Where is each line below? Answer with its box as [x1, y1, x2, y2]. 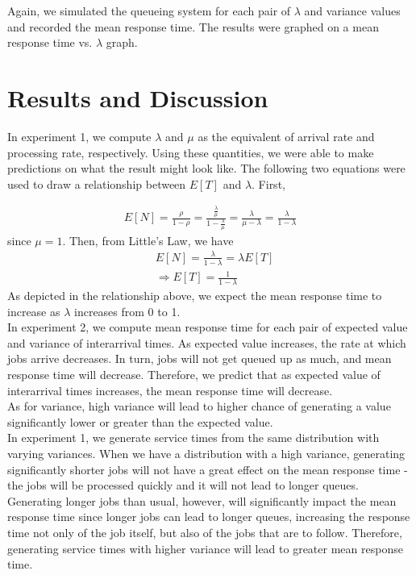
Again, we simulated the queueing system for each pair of [7, 2, 291, 19]
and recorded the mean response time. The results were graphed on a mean [7, 18, 379, 35]
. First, [252, 175, 285, 192]
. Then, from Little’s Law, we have [62, 231, 234, 248]
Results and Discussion [7, 81, 268, 114]
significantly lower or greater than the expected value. [7, 413, 273, 430]
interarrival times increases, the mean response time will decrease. [7, 381, 333, 398]
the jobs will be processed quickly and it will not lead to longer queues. [7, 477, 359, 494]
